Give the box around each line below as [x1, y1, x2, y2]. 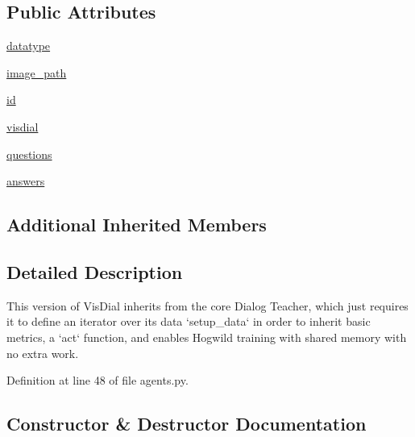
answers [6, 173, 45, 189]
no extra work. [6, 344, 79, 361]
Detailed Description [6, 259, 183, 284]
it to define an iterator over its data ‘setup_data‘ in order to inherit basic [6, 313, 371, 330]
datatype [6, 37, 51, 54]
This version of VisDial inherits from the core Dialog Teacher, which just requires [6, 297, 409, 314]
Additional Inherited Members [6, 212, 267, 237]
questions [6, 145, 52, 162]
